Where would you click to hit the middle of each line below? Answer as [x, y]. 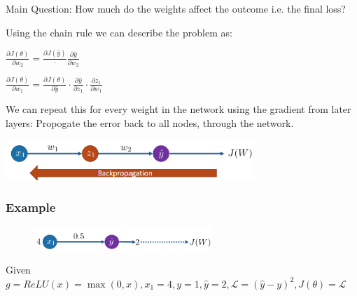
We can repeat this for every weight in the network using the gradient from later [178, 109]
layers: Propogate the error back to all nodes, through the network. [150, 123]
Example [31, 207]
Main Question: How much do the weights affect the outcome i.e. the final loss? [176, 8]
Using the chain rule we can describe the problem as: [119, 32]
